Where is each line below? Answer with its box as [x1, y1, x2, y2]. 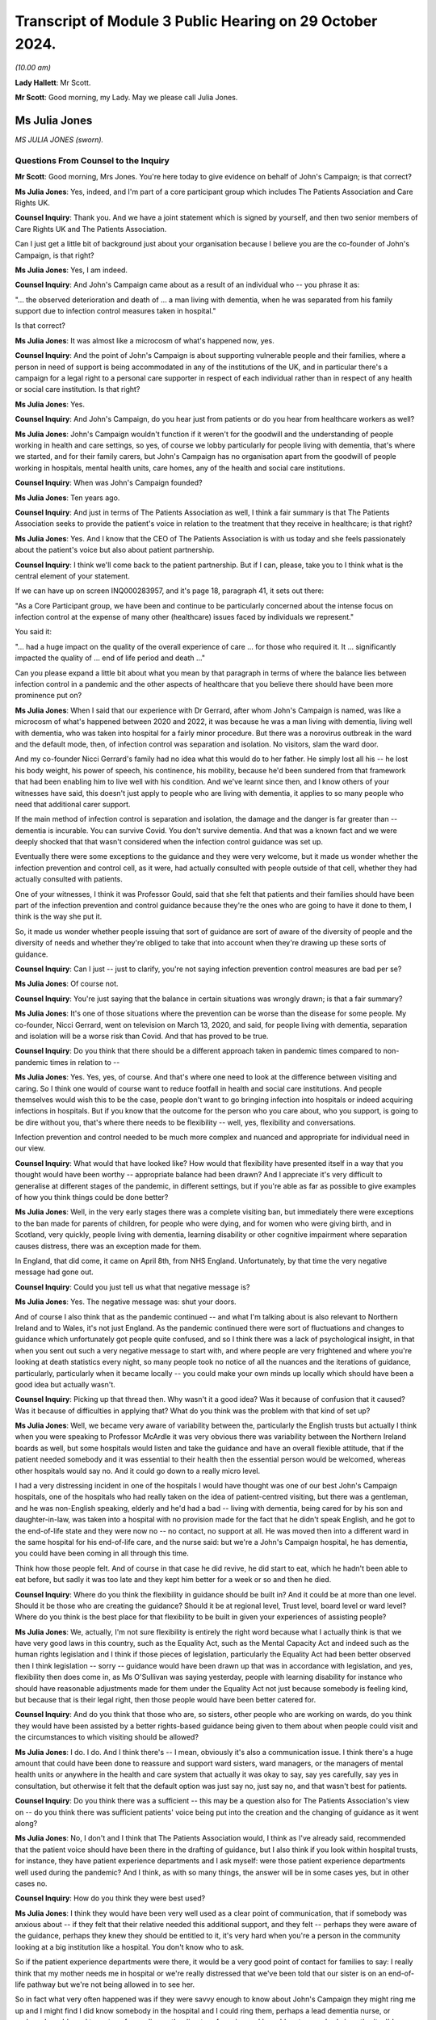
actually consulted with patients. [15, 874, 123, 884]
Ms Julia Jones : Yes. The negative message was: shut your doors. [15, 1297, 237, 1307]
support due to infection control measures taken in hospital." [15, 306, 216, 316]
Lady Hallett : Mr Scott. [15, 78, 91, 87]
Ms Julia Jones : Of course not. [15, 978, 119, 989]
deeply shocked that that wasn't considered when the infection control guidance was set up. [15, 837, 323, 847]
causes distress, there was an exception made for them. [15, 1241, 202, 1251]
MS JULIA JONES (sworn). [15, 135, 104, 145]
